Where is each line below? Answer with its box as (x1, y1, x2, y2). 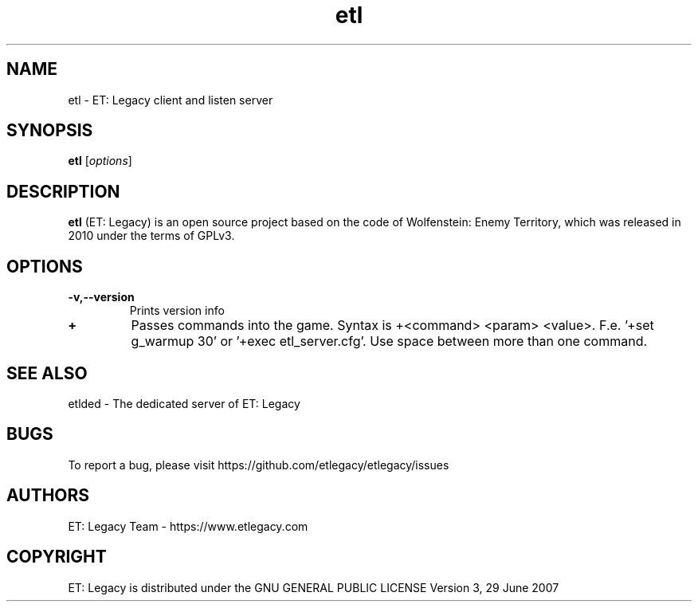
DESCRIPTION (6, 181, 120, 202)
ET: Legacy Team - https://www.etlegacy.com (68, 519, 308, 533)
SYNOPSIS (6, 120, 93, 141)
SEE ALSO (6, 363, 88, 383)
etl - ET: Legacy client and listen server (68, 92, 273, 107)
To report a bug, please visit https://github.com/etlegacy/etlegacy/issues (68, 457, 449, 472)
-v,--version (68, 290, 135, 304)
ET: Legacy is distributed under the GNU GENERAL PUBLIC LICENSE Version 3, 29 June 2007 (68, 580, 559, 594)
